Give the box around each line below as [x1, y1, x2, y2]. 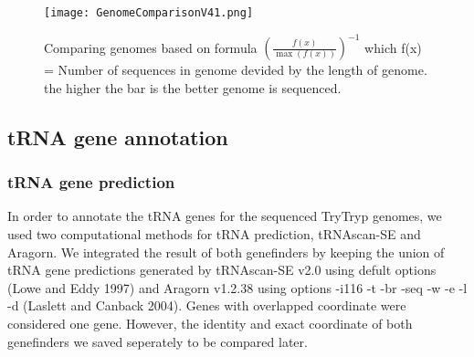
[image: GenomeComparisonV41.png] [44, 6, 254, 19]
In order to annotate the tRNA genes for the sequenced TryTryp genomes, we [7, 206, 442, 226]
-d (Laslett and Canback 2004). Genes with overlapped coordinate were [7, 296, 406, 315]
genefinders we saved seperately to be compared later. [7, 331, 308, 351]
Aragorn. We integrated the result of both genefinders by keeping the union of [7, 242, 445, 261]
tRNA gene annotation [7, 122, 228, 151]
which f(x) [364, 37, 422, 57]
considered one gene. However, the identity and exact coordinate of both [7, 313, 413, 332]
